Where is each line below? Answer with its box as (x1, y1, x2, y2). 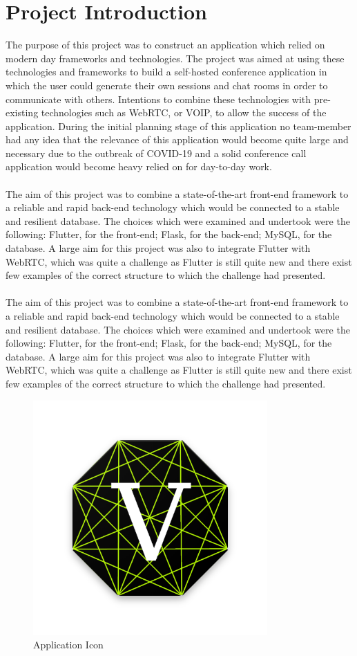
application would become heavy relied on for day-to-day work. (6, 159, 272, 174)
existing (6, 105, 39, 120)
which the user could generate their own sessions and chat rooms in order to (6, 78, 328, 92)
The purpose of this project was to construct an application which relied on (6, 37, 325, 52)
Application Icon (33, 637, 104, 652)
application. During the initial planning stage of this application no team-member (6, 118, 351, 133)
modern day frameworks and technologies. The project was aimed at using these (6, 51, 345, 65)
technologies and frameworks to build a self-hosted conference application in (6, 64, 327, 79)
